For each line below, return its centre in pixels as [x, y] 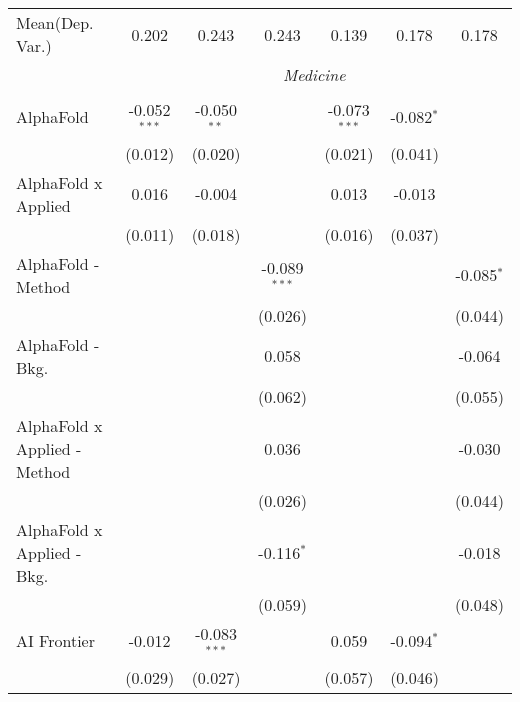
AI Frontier [55, 641]
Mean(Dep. [55, 22]
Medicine [314, 74]
